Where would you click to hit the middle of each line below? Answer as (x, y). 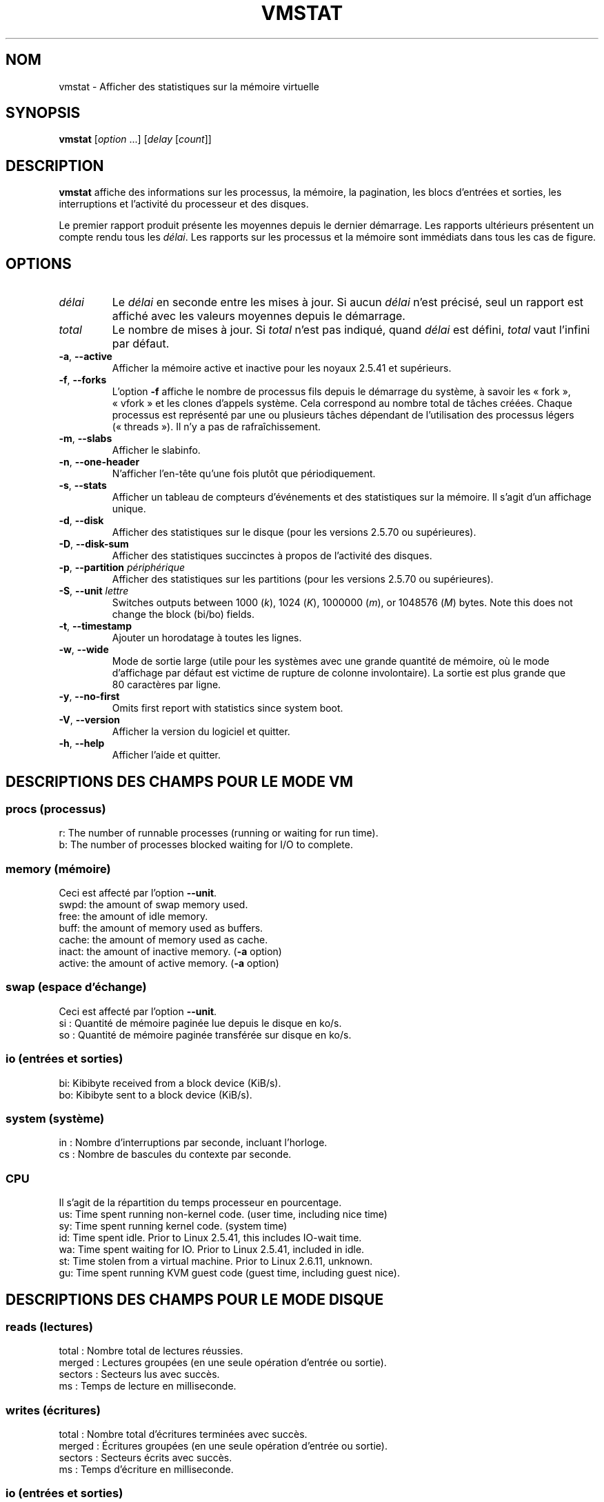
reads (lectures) (49, 1326)
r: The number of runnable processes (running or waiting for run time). (219, 833)
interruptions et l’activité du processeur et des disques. (184, 204)
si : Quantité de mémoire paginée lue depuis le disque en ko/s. (200, 1023)
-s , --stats (83, 485)
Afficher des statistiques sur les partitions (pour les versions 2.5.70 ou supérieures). (303, 579)
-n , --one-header (99, 462)
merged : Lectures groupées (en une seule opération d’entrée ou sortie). (223, 1363)
